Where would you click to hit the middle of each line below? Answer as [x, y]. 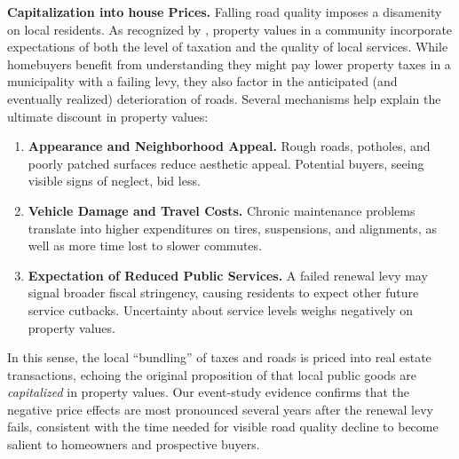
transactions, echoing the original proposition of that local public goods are [212, 374]
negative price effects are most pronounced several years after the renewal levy [221, 409]
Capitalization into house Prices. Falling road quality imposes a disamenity [225, 12]
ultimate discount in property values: [108, 116]
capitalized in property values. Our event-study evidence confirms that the [209, 392]
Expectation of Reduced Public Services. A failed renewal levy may [228, 275]
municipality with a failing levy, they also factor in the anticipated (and [202, 81]
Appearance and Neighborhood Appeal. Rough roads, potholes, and [229, 146]
